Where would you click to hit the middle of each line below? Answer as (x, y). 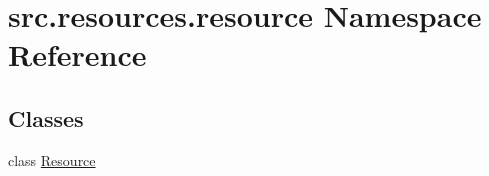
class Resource (52, 159)
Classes (46, 117)
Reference (77, 54)
